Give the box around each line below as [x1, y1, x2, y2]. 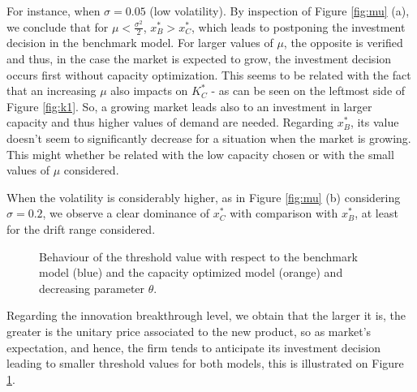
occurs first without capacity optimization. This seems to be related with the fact [6, 66, 411, 83]
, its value [350, 114, 399, 131]
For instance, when [6, 2, 101, 19]
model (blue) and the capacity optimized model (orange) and [39, 264, 343, 281]
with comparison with [230, 205, 338, 222]
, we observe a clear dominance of [42, 205, 210, 222]
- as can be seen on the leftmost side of [211, 82, 406, 99]
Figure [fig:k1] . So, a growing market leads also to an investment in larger [6, 97, 372, 114]
